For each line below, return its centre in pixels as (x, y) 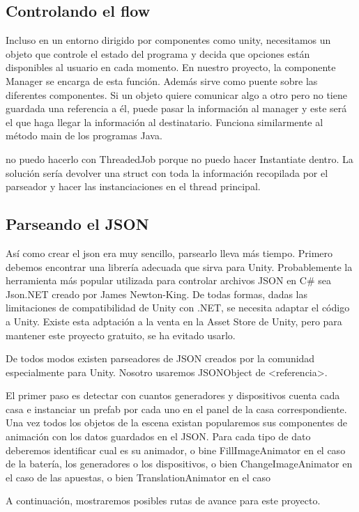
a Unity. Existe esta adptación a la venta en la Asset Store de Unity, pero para (174, 321)
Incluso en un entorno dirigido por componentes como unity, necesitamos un (168, 40)
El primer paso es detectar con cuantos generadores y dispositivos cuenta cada (173, 395)
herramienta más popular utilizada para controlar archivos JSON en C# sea (168, 280)
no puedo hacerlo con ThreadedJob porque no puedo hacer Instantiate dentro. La (179, 158)
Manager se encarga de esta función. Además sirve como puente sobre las (162, 80)
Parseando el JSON (77, 224)
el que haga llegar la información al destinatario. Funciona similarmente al (165, 122)
